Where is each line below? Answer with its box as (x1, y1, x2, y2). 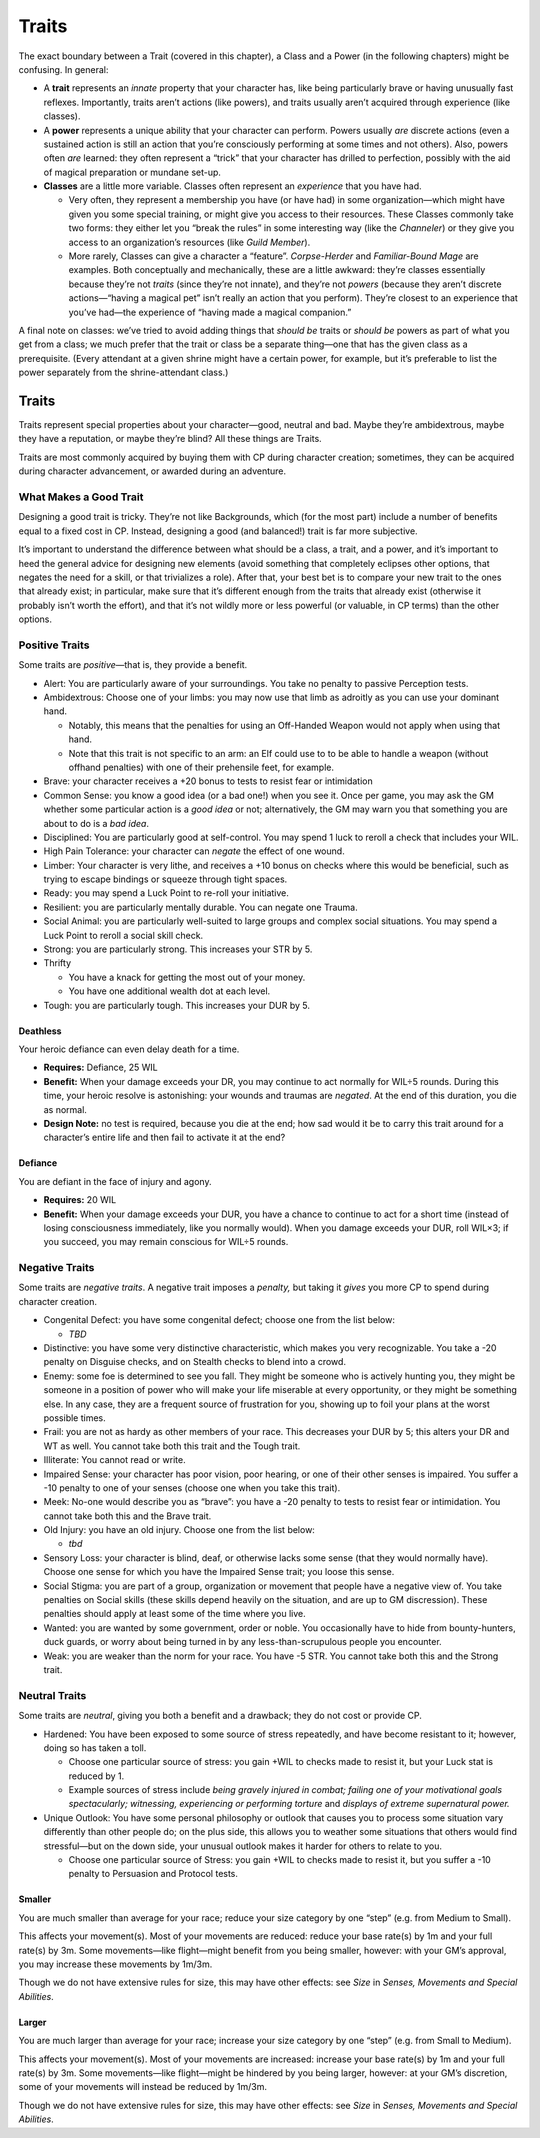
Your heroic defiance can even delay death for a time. (18, 1043, 240, 1055)
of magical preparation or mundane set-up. (43, 166, 222, 178)
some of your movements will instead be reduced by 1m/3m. (18, 2081, 267, 2093)
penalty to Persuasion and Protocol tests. (68, 1868, 239, 1880)
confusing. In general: (18, 63, 109, 75)
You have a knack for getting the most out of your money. (68, 971, 306, 983)
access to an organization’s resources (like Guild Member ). (68, 236, 311, 248)
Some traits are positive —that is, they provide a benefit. (18, 659, 248, 671)
